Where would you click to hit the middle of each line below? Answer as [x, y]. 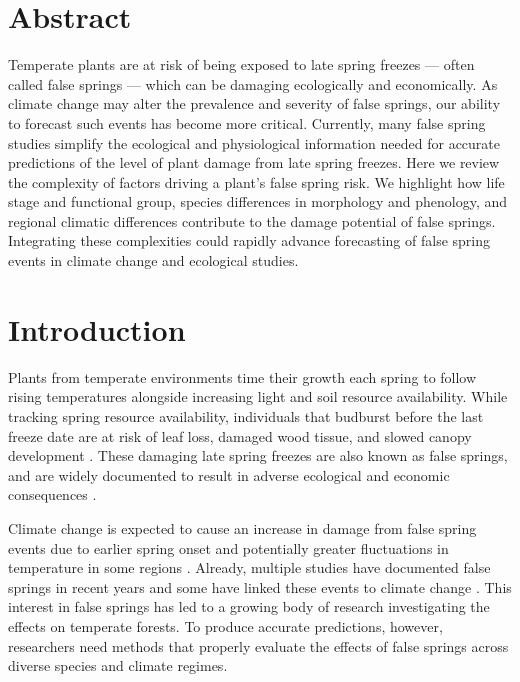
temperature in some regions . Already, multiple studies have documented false [249, 567]
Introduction [97, 328]
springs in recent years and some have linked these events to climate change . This [260, 586]
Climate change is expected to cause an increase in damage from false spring [242, 527]
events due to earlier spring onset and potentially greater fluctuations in [228, 547]
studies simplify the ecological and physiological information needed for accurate [254, 142]
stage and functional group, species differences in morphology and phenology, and [258, 201]
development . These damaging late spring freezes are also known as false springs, [258, 455]
